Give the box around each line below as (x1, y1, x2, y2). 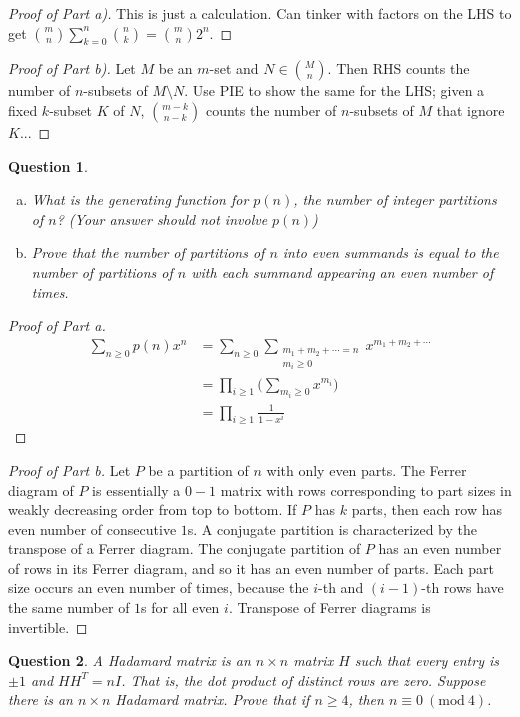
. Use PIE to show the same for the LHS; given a (184, 80, 485, 101)
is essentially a (92, 479, 181, 500)
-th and (318, 577, 364, 598)
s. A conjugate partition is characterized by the (187, 518, 477, 539)
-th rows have (421, 577, 504, 598)
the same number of (8, 597, 130, 618)
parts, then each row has (351, 499, 502, 520)
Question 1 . (8, 155, 88, 176)
